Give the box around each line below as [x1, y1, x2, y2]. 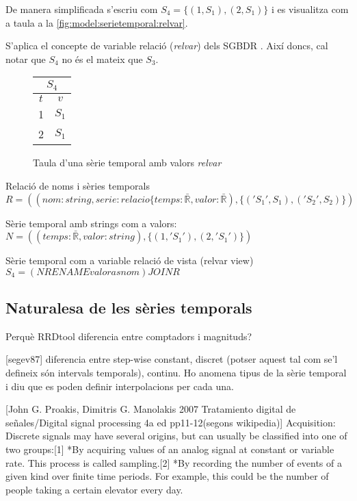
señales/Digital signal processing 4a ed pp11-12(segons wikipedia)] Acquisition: [5, 415, 336, 429]
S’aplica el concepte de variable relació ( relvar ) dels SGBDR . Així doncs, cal [5, 38, 328, 53]
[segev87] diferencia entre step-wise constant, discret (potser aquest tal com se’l [5, 352, 338, 366]
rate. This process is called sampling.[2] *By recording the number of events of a [5, 455, 342, 470]
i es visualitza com [272, 2, 349, 16]
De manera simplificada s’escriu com [5, 2, 158, 16]
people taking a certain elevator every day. [5, 482, 183, 496]
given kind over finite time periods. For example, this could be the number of [5, 469, 329, 483]
